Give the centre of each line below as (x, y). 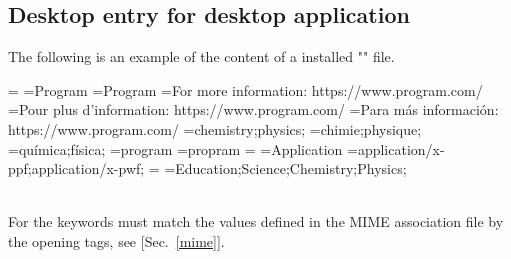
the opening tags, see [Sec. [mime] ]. (116, 240)
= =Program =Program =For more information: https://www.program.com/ (245, 89)
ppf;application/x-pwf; (76, 168)
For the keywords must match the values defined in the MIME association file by (256, 221)
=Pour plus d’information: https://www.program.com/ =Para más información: (253, 109)
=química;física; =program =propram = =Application (175, 148)
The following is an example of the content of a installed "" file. (201, 56)
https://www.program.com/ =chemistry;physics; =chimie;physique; (215, 128)
